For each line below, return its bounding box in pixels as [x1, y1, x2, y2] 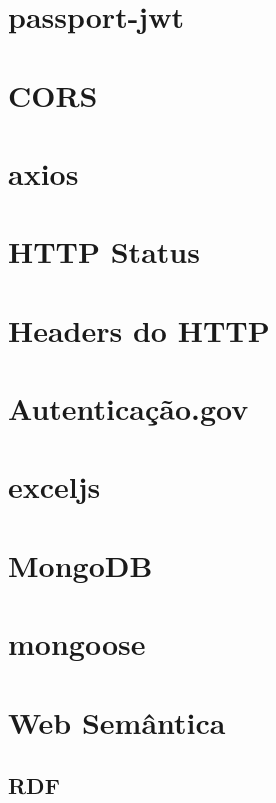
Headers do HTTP [8, 309, 270, 350]
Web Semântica [8, 701, 226, 742]
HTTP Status [8, 231, 200, 272]
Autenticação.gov [8, 388, 249, 429]
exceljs [8, 466, 101, 507]
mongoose [8, 623, 146, 664]
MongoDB [8, 544, 153, 585]
